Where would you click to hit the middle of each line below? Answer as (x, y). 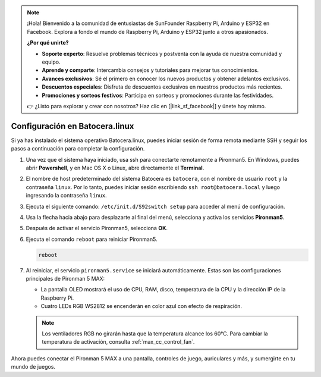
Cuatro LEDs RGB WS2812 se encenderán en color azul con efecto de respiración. (141, 306)
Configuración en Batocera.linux (73, 126)
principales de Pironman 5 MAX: (65, 279)
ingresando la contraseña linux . (66, 196)
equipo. (51, 62)
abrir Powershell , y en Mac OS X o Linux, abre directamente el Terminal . (115, 168)
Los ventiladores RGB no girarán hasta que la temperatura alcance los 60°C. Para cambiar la (155, 334)
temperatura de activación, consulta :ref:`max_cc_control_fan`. (118, 342)
